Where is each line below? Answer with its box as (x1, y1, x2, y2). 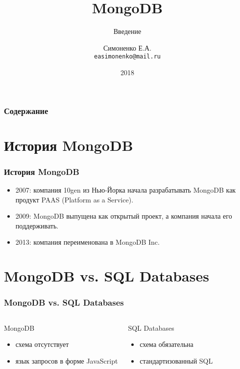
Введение (113, 26, 142, 36)
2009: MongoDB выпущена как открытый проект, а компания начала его (15, 211, 232, 221)
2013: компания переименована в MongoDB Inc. (15, 237, 160, 247)
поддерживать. (15, 220, 59, 230)
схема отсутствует (15, 339, 69, 349)
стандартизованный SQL (140, 355, 213, 366)
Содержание (4, 104, 48, 116)
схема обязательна (140, 339, 193, 349)
